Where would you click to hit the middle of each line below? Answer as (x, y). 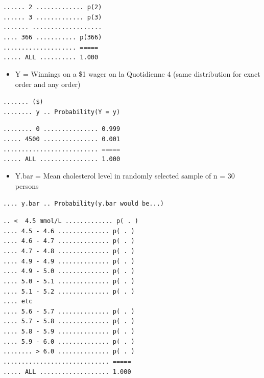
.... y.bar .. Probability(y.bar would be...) (83, 204)
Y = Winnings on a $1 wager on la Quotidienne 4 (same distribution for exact (138, 73)
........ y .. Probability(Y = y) (62, 112)
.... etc (18, 302)
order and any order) (48, 84)
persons (27, 185)
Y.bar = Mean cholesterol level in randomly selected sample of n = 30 (125, 176)
